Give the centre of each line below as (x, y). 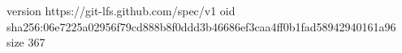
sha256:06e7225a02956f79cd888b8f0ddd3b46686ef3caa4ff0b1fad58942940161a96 (201, 26)
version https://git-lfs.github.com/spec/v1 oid (121, 10)
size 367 (26, 42)
